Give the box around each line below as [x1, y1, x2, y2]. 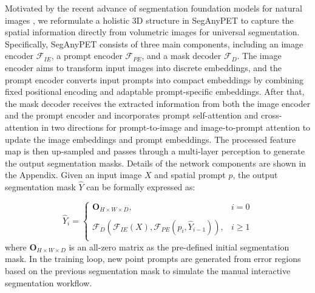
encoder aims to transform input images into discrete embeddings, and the [5, 61, 282, 74]
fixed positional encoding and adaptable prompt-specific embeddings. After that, [5, 85, 305, 98]
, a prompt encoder [51, 49, 123, 62]
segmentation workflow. [5, 276, 92, 289]
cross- [260, 109, 282, 122]
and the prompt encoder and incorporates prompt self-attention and [5, 109, 259, 122]
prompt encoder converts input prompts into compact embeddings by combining [5, 73, 303, 86]
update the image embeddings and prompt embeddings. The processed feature [5, 133, 296, 145]
